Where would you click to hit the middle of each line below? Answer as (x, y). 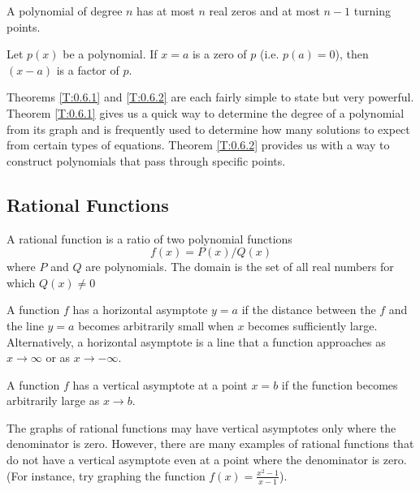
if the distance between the (309, 310)
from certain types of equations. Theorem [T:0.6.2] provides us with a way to (198, 145)
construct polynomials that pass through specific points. (146, 160)
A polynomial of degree (65, 11)
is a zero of (219, 54)
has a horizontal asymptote (140, 310)
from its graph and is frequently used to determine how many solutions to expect (208, 129)
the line (25, 325)
